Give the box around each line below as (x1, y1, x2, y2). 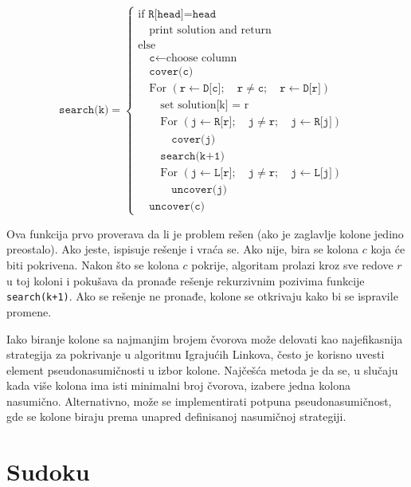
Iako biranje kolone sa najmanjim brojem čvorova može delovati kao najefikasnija (6, 330, 403, 347)
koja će (370, 241, 405, 257)
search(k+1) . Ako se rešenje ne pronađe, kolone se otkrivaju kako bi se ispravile (6, 288, 398, 304)
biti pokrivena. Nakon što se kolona (6, 257, 179, 273)
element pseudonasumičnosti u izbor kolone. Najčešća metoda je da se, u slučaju (6, 361, 398, 378)
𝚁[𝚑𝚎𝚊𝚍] (148, 9, 184, 21)
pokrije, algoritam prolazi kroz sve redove (191, 257, 393, 273)
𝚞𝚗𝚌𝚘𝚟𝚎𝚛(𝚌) (149, 200, 205, 212)
